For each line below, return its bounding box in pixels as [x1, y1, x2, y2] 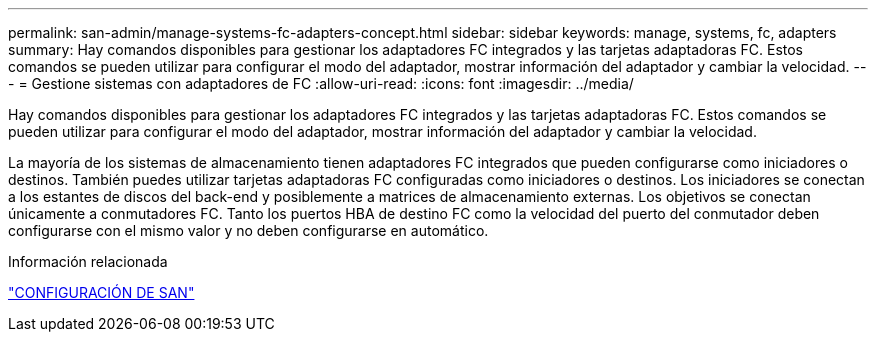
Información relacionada [8, 253, 168, 270]
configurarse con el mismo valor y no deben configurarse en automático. [8, 222, 489, 239]
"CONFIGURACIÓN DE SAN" [8, 284, 195, 301]
